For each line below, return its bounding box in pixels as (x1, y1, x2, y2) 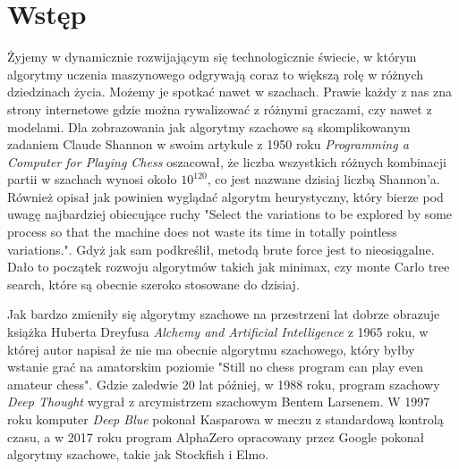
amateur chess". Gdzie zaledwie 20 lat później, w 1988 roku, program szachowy (7, 374, 440, 393)
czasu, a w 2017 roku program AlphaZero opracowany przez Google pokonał (7, 427, 425, 446)
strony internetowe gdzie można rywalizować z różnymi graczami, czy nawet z (7, 99, 432, 118)
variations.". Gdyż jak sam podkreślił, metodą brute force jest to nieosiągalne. (7, 239, 435, 258)
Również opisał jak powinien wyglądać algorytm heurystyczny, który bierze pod (7, 187, 444, 205)
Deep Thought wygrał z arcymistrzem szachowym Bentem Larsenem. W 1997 (7, 392, 430, 411)
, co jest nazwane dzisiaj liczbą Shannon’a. (207, 170, 440, 188)
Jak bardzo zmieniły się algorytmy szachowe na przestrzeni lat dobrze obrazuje (7, 305, 440, 323)
